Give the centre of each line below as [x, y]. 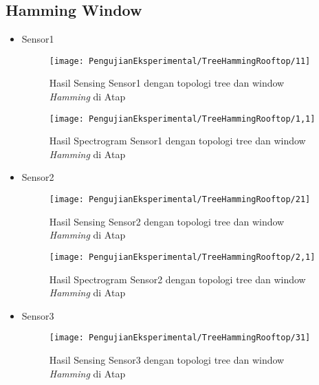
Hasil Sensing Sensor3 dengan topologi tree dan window [167, 360]
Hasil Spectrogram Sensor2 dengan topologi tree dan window [177, 279]
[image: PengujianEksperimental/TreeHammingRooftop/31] [180, 338]
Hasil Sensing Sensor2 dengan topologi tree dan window [167, 221]
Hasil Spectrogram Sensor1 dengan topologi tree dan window [177, 141]
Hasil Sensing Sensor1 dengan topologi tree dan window [167, 83]
